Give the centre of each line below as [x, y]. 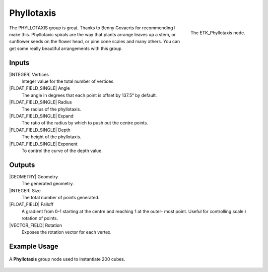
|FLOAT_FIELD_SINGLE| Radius [40, 102]
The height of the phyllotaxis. [51, 137]
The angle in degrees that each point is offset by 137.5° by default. [89, 95]
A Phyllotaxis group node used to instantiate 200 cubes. [67, 259]
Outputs [22, 165]
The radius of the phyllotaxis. [51, 109]
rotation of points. [40, 218]
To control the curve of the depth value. [62, 151]
